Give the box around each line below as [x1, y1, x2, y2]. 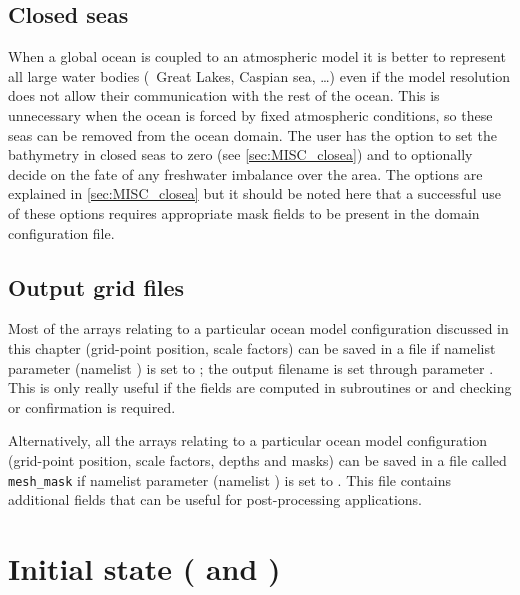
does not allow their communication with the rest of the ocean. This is [8, 85, 440, 106]
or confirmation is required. [8, 396, 176, 417]
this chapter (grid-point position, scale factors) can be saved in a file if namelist [8, 337, 496, 358]
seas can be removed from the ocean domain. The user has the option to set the [8, 124, 497, 145]
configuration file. [8, 222, 115, 243]
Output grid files [8, 271, 185, 302]
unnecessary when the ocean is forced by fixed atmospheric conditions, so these [8, 104, 493, 125]
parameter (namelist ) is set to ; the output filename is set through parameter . [8, 357, 494, 378]
